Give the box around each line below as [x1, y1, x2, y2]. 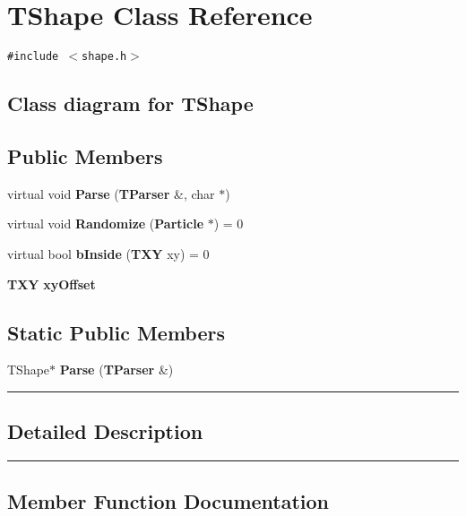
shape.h [82, 50, 127, 64]
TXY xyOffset [7, 274, 96, 293]
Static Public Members [7, 318, 226, 346]
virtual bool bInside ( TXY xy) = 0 [7, 244, 210, 262]
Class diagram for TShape [7, 90, 254, 117]
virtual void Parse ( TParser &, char [7, 184, 215, 202]
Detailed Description [7, 417, 203, 445]
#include [7, 50, 59, 64]
